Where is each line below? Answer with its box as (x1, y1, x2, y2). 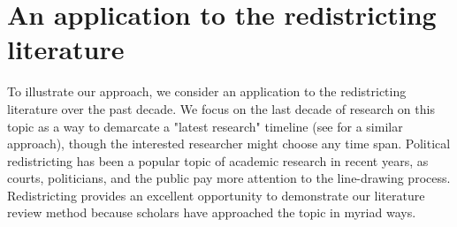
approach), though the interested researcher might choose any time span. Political (7, 134, 451, 153)
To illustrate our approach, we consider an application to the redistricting (7, 82, 407, 101)
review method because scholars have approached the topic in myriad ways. (7, 203, 416, 222)
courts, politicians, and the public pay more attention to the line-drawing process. (7, 169, 451, 187)
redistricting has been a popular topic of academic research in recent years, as (7, 151, 429, 170)
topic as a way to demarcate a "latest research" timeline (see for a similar (7, 117, 403, 135)
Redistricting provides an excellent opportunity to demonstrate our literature (7, 185, 425, 204)
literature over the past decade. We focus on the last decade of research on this (7, 99, 435, 117)
